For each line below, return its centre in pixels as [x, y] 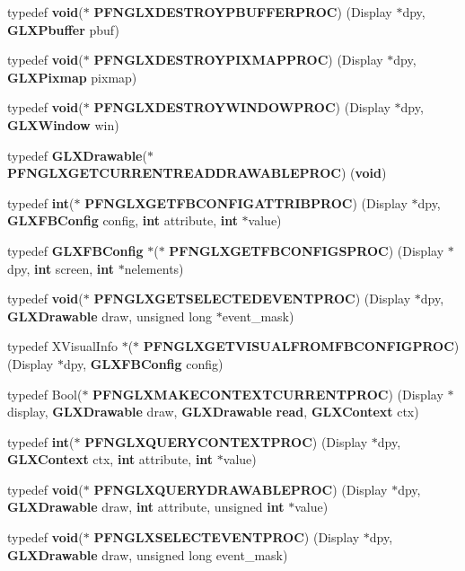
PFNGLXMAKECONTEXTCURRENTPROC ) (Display [268, 394]
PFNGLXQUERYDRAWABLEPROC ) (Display [241, 489]
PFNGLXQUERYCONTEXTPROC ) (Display [226, 441]
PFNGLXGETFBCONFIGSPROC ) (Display [307, 250]
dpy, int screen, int [61, 268]
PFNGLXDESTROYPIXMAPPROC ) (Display [238, 60]
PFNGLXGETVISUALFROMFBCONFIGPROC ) [301, 346]
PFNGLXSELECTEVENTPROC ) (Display [227, 537]
